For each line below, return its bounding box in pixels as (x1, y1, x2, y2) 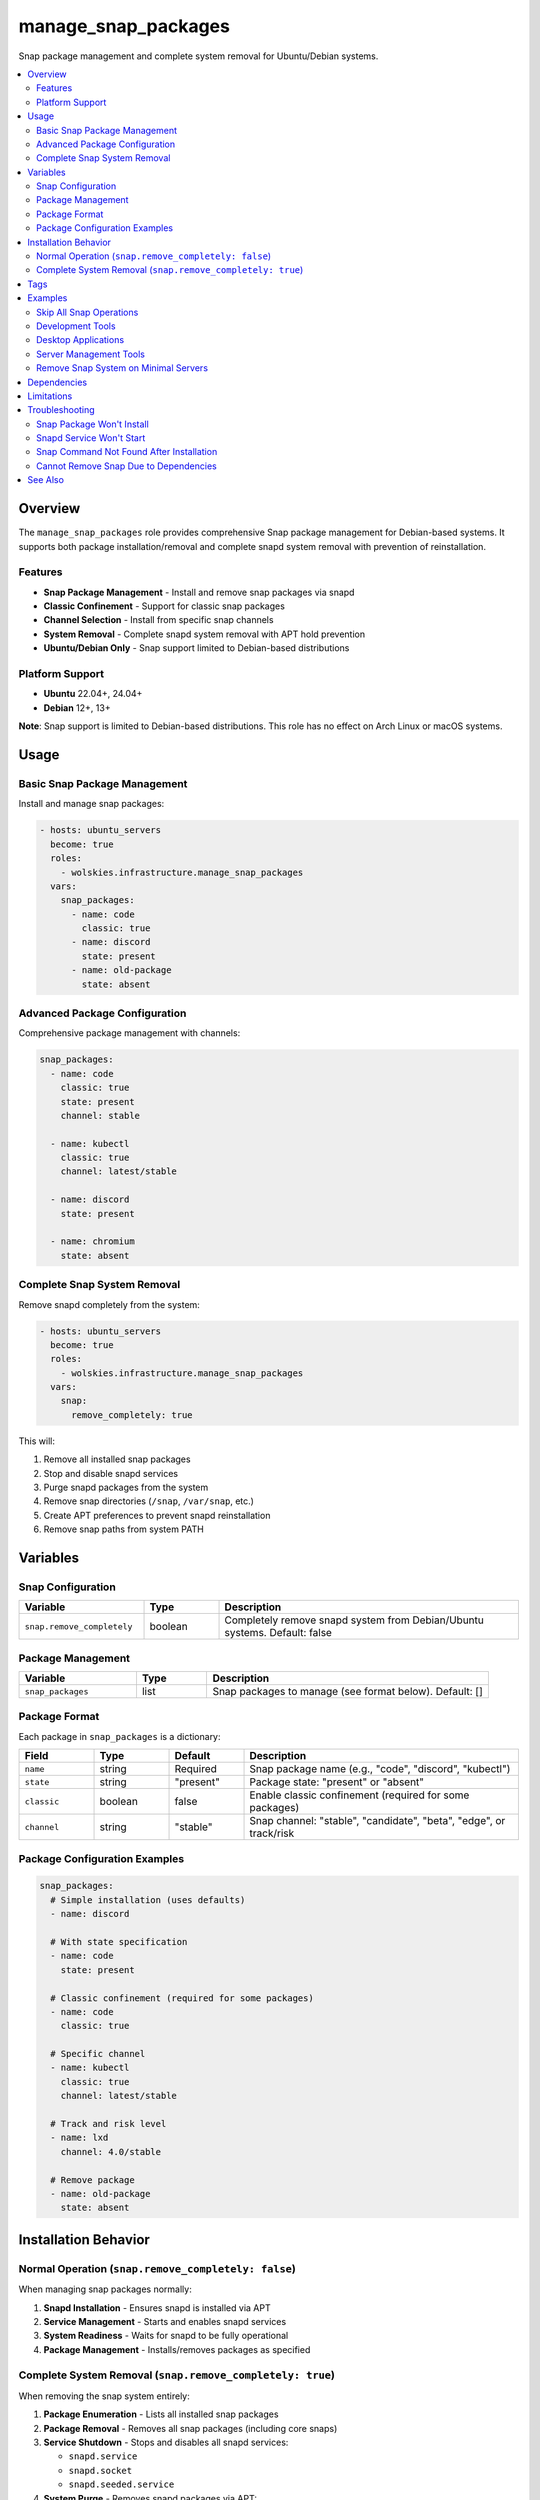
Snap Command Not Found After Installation (36, 446, 218, 458)
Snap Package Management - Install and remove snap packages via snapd (43, 586, 355, 598)
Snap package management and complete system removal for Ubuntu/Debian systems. (18, 50, 379, 62)
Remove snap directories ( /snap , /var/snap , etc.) (43, 1495, 255, 1507)
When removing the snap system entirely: (18, 2390, 190, 2402)
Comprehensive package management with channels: (18, 1027, 241, 1039)
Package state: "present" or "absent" (249, 1775, 425, 1789)
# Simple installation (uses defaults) (50, 1894, 246, 1905)
